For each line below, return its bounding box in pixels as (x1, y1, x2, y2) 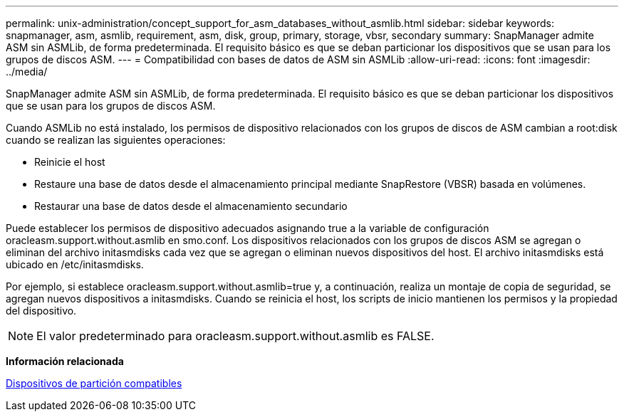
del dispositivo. (6, 305, 77, 317)
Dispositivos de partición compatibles (6, 377, 182, 389)
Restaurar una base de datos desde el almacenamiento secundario (34, 200, 348, 212)
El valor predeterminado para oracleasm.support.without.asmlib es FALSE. (36, 329, 435, 343)
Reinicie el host (34, 156, 105, 168)
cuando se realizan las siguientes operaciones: (6, 134, 226, 146)
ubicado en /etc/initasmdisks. (6, 258, 144, 270)
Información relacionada (6, 355, 124, 367)
